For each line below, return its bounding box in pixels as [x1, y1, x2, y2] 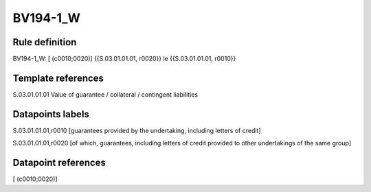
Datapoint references [12, 157, 106, 169]
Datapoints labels [12, 108, 89, 120]
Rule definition [12, 36, 77, 48]
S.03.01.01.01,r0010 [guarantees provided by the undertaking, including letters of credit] [12, 126, 261, 134]
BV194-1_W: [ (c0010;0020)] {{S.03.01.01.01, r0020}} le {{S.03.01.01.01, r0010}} [12, 55, 236, 63]
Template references [12, 72, 104, 84]
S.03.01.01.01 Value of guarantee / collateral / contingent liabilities [12, 90, 199, 99]
